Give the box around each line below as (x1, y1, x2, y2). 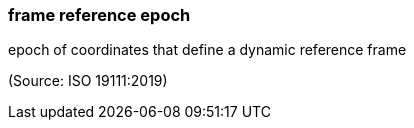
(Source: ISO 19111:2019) (8, 72, 168, 90)
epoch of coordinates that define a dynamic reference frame (8, 41, 407, 59)
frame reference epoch (8, 5, 191, 25)
